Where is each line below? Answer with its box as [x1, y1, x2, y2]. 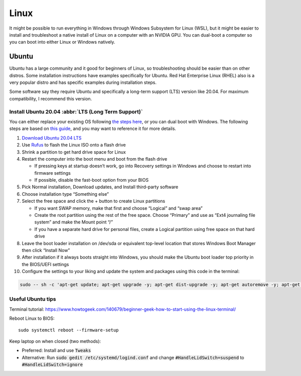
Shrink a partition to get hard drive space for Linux [22, 149, 126, 155]
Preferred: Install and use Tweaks [22, 347, 91, 353]
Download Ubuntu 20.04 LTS [22, 135, 82, 141]
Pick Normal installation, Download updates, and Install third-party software [22, 184, 179, 190]
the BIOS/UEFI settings [22, 261, 69, 267]
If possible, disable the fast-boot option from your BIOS [34, 177, 149, 183]
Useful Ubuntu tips [9, 296, 56, 303]
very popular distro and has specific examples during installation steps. [9, 79, 157, 85]
